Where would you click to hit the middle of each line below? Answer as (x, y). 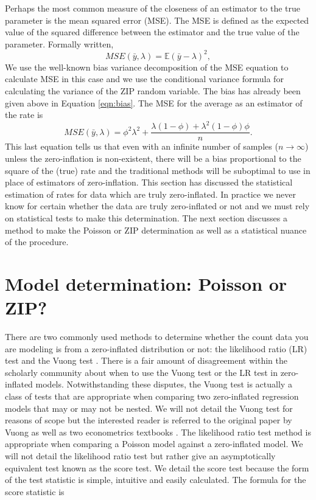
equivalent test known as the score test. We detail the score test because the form (157, 467)
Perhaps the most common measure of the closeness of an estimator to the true (153, 8)
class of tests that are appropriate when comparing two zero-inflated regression (152, 396)
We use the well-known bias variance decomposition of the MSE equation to (147, 67)
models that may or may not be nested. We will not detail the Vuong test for (149, 408)
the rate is (24, 115)
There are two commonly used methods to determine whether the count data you (157, 337)
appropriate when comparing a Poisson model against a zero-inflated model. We (154, 444)
